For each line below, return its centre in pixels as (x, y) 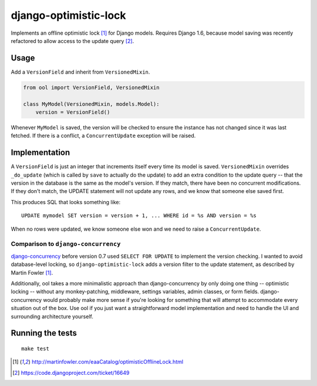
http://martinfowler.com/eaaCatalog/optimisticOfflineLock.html (107, 362)
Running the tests (44, 333)
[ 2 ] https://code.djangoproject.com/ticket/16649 (71, 372)
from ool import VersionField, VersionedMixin (91, 87)
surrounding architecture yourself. (52, 316)
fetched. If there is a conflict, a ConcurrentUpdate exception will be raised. (103, 136)
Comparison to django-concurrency (66, 244)
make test (35, 348)
